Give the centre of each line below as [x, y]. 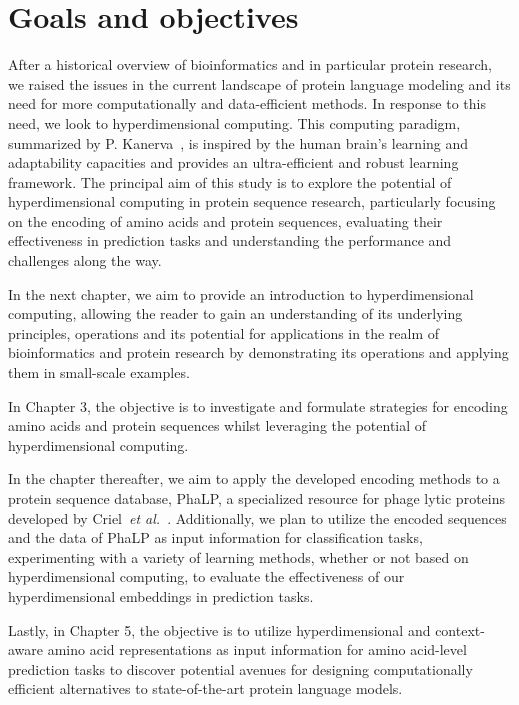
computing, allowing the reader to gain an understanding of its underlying [235, 313]
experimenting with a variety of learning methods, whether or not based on [238, 556]
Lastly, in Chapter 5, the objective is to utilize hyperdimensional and [219, 629]
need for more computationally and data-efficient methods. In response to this [247, 103]
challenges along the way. [85, 260]
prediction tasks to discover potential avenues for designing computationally [240, 668]
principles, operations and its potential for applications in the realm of [224, 332]
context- [460, 629]
